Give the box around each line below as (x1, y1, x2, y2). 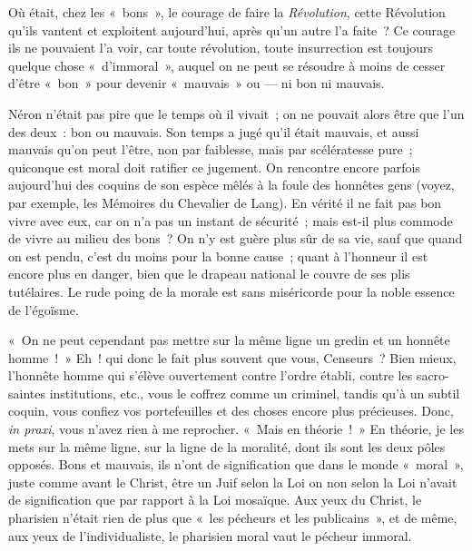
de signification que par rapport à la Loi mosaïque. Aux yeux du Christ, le (8, 490, 422, 509)
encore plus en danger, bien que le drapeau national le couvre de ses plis (8, 264, 410, 283)
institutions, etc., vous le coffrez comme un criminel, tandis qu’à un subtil (49, 383, 460, 402)
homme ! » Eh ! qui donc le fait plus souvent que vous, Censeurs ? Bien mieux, (8, 348, 457, 367)
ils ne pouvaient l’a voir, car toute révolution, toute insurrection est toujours (8, 38, 434, 57)
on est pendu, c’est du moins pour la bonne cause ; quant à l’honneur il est (8, 246, 428, 265)
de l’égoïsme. (8, 300, 79, 319)
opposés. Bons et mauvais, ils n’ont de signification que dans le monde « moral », (8, 455, 464, 474)
